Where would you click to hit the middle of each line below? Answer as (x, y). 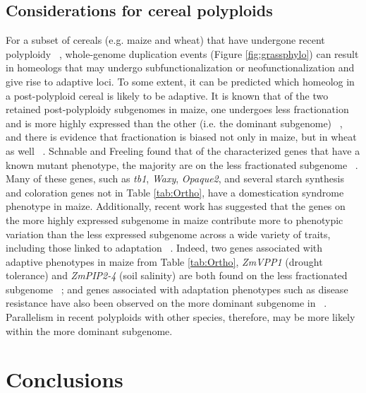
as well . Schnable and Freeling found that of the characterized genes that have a (183, 150)
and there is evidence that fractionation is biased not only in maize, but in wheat (181, 137)
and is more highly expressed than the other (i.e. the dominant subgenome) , (174, 123)
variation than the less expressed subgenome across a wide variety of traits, (168, 234)
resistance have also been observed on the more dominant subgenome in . (166, 303)
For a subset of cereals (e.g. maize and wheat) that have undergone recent (165, 40)
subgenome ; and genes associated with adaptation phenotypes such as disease (177, 289)
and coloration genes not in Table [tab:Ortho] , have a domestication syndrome (175, 192)
